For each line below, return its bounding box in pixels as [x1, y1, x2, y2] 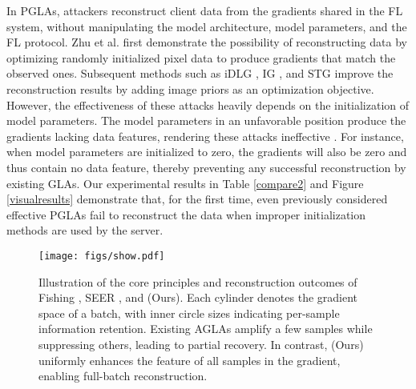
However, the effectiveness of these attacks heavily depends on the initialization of [6, 96, 410, 113]
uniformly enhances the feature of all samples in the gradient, [38, 351, 341, 368]
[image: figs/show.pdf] [38, 250, 165, 262]
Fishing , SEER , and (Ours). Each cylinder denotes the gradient [38, 289, 358, 306]
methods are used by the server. [6, 222, 164, 239]
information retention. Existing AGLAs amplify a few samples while [38, 320, 373, 337]
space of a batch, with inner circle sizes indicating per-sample [38, 304, 340, 321]
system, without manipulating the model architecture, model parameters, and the [6, 18, 407, 34]
